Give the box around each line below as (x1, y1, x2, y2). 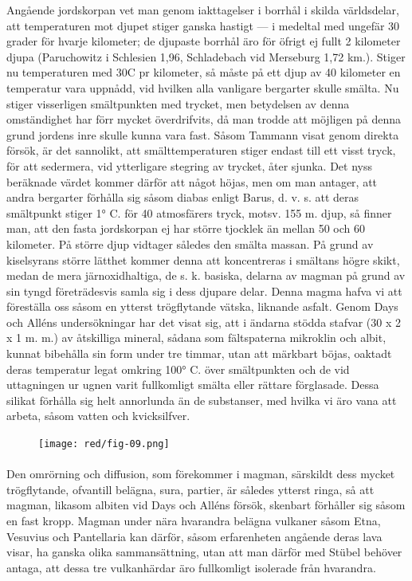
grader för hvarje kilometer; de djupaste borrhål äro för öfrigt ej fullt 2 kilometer (6, 33, 401, 49)
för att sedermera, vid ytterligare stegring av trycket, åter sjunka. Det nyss (6, 157, 372, 174)
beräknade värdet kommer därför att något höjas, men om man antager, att (6, 173, 378, 190)
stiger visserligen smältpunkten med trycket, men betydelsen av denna (6, 95, 350, 112)
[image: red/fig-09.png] (38, 438, 170, 450)
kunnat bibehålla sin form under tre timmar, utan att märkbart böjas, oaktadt (6, 345, 392, 362)
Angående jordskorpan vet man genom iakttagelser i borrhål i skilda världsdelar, (6, 2, 399, 18)
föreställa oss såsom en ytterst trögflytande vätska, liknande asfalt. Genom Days (6, 298, 398, 315)
